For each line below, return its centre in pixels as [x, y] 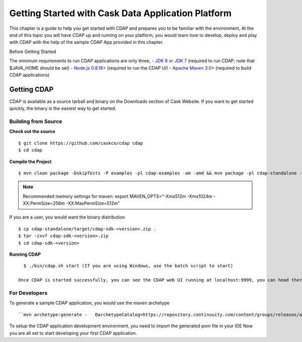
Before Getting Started [33, 51]
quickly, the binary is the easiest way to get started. [63, 108]
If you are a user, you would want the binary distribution [67, 217]
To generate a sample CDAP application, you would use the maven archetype [89, 303]
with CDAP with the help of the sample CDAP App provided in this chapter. [86, 42]
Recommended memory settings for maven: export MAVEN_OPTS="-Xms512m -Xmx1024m [118, 196]
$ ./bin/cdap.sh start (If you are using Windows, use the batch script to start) [128, 266]
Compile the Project [30, 161]
